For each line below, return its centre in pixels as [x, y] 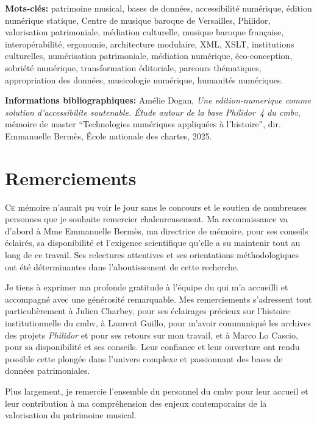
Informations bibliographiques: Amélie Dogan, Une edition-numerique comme [158, 100]
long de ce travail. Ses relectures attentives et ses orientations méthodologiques [152, 255]
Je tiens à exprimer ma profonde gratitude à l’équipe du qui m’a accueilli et [147, 287]
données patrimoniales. [48, 371]
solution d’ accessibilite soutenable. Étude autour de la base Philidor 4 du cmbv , [153, 112]
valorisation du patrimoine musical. [71, 415]
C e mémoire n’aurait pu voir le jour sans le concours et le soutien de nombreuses [156, 207]
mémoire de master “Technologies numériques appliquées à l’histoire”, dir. [143, 124]
